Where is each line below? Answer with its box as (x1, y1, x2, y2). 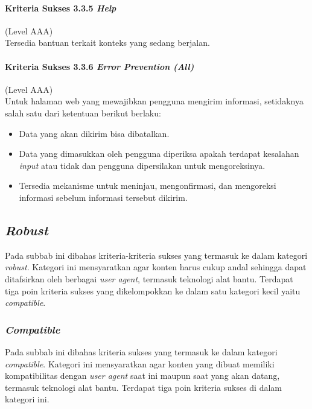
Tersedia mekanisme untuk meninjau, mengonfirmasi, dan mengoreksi (19, 179, 276, 192)
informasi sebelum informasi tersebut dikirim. (19, 191, 188, 203)
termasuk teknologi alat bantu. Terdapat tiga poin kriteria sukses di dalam (5, 381, 282, 393)
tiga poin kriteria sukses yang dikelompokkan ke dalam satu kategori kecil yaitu (5, 284, 301, 297)
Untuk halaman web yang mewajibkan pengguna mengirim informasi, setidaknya (5, 95, 304, 107)
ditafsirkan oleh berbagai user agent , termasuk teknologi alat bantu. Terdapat (5, 272, 293, 285)
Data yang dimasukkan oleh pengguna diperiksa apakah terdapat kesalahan (19, 147, 299, 160)
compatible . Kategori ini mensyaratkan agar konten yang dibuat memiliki (5, 357, 275, 370)
